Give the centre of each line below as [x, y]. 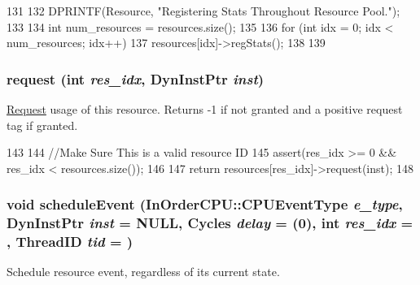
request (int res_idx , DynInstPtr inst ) [136, 78]
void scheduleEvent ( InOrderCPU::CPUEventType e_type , [205, 204]
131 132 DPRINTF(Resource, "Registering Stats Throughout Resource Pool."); [203, 11]
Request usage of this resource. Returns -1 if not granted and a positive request [205, 109]
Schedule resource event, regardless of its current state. [143, 272]
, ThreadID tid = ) [70, 242]
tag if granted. [42, 125]
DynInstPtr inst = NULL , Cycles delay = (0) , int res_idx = [210, 223]
